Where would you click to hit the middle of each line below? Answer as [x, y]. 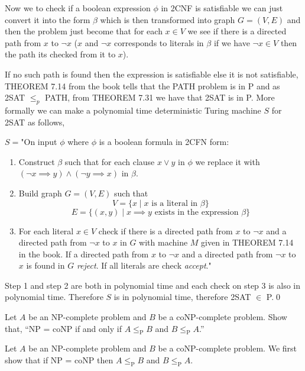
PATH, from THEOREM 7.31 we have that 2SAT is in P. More [160, 97]
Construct [37, 161]
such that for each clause [110, 161]
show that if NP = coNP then [59, 360]
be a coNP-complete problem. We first [227, 348]
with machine [163, 242]
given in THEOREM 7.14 [247, 242]
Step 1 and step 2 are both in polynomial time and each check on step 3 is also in [153, 285]
